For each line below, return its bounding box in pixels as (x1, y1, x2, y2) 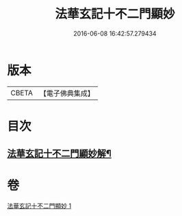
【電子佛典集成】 (39, 88, 94, 98)
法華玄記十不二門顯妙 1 (7, 202, 72, 210)
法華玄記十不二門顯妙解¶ (7, 148, 112, 160)
